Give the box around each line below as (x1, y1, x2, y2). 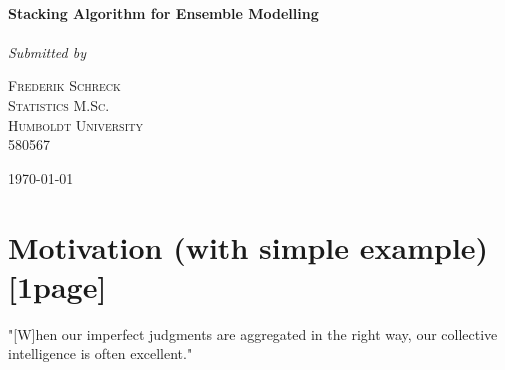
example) (359, 226, 489, 267)
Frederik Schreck (8, 75, 121, 96)
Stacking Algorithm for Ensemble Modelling (8, 2, 319, 23)
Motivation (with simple (8, 226, 350, 267)
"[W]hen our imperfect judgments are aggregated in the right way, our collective (8, 323, 498, 344)
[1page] (8, 265, 107, 306)
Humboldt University (8, 114, 143, 135)
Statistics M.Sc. (8, 94, 110, 115)
